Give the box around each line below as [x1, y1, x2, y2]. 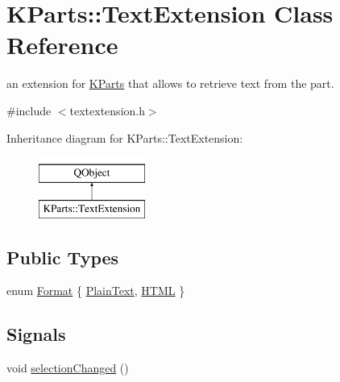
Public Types [6, 244, 119, 269]
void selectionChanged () [6, 359, 129, 376]
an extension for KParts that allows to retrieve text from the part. [6, 75, 334, 92]
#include [6, 102, 52, 118]
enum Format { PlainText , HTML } [6, 282, 185, 299]
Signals [6, 322, 66, 347]
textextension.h [69, 102, 145, 118]
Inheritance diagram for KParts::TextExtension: [6, 129, 243, 146]
